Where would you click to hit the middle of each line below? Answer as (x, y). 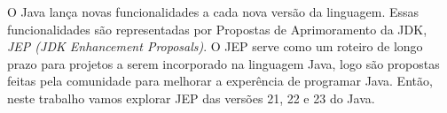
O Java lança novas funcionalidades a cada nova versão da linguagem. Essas (213, 11)
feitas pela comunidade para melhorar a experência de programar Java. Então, (220, 81)
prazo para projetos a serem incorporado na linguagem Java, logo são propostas (223, 63)
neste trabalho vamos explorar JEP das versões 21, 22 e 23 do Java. (191, 98)
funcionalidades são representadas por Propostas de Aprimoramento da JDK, (217, 29)
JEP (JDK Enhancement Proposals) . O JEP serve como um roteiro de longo (215, 46)
